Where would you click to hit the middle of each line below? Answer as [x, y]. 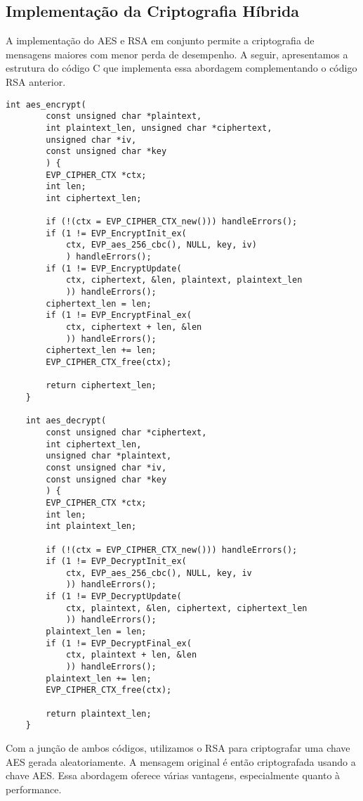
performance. [34, 789]
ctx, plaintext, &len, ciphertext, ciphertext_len [186, 608]
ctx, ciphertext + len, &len [134, 327]
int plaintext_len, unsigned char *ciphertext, [159, 128]
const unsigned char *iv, [106, 467]
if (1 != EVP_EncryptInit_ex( [116, 233]
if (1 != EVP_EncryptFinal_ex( [119, 315]
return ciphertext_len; [101, 386]
